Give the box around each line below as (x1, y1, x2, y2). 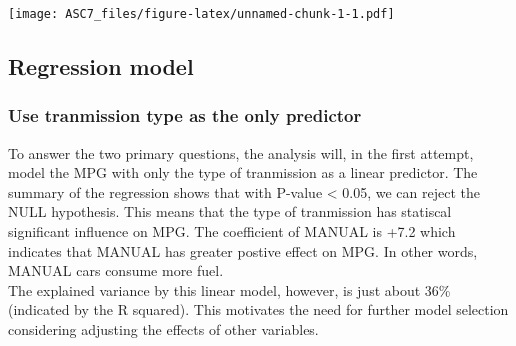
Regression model (8, 51, 194, 82)
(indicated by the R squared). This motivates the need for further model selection (8, 299, 509, 320)
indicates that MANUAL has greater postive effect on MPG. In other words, (8, 240, 478, 261)
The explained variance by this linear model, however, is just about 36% (8, 279, 451, 300)
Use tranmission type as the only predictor (8, 103, 362, 128)
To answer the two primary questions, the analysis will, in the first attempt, (8, 142, 474, 163)
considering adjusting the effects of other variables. (8, 319, 319, 339)
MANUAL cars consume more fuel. (8, 260, 224, 281)
